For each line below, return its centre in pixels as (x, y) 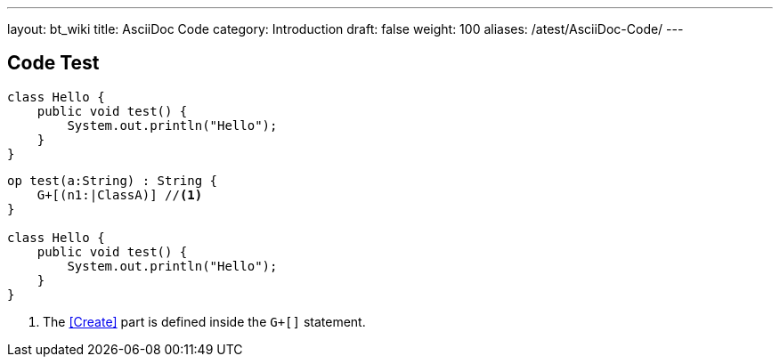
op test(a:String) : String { (113, 180)
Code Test (53, 63)
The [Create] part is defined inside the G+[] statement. (204, 321)
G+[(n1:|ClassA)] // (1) (120, 194)
